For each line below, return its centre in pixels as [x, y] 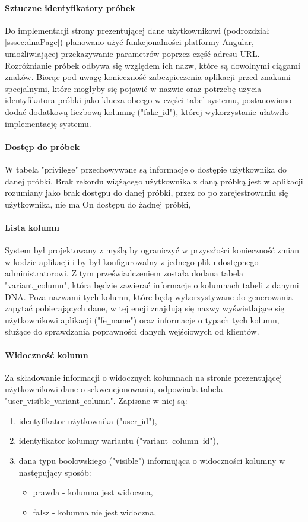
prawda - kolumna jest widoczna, [93, 492]
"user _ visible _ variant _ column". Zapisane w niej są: [96, 401]
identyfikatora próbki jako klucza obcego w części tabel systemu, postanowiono [148, 100]
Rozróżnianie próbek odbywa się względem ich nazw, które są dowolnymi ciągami [153, 65]
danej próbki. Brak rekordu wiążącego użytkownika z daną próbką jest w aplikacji [154, 181]
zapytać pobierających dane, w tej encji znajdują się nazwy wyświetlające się [145, 308]
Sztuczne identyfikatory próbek [70, 7]
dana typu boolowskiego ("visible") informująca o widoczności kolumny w [152, 460]
